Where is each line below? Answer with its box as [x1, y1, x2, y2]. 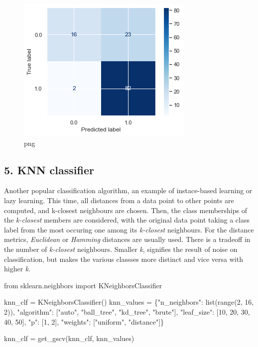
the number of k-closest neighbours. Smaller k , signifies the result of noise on [4, 243, 238, 254]
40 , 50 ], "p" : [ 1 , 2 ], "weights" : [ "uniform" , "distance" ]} [4, 316, 164, 327]
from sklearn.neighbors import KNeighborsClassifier [4, 280, 162, 290]
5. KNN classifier [4, 162, 94, 177]
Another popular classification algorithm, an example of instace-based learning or [4, 185, 253, 196]
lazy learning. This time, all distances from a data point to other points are [4, 195, 234, 205]
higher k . [4, 263, 31, 274]
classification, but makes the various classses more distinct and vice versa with [4, 253, 243, 264]
